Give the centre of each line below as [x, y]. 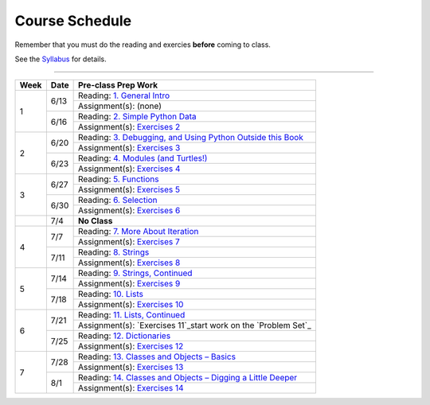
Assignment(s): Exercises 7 [129, 242]
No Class [95, 221]
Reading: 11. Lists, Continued [131, 315]
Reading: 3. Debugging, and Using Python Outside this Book [191, 138]
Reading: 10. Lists [110, 294]
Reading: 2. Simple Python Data [137, 117]
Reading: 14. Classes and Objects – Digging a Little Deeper [188, 378]
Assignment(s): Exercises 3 [129, 148]
